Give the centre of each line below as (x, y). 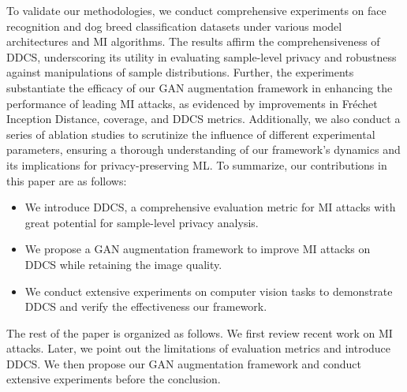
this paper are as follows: (67, 180)
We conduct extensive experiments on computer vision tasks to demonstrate (209, 291)
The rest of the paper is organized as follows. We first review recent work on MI (200, 332)
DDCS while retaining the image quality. (123, 264)
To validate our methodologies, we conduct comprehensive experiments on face (196, 10)
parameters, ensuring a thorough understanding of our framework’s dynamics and (203, 149)
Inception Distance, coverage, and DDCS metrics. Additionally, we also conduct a (203, 119)
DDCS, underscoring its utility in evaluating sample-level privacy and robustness (202, 56)
